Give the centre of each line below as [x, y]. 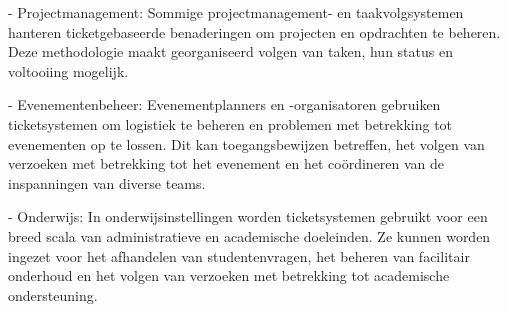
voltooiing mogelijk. [68, 70]
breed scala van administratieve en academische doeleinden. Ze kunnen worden [249, 235]
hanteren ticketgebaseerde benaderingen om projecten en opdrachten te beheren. [254, 31]
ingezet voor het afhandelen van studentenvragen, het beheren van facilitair [239, 255]
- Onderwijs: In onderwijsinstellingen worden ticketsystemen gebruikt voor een [248, 216]
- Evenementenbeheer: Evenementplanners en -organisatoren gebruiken [224, 104]
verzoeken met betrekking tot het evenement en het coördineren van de [226, 163]
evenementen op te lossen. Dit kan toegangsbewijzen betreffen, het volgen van [246, 143]
